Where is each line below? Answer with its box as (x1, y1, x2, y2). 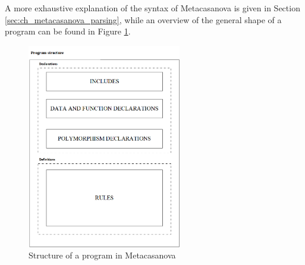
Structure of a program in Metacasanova (29, 249, 176, 261)
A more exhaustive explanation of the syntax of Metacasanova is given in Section (5, 2, 300, 14)
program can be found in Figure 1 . (5, 25, 131, 37)
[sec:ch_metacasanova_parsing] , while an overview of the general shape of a (5, 13, 282, 26)
